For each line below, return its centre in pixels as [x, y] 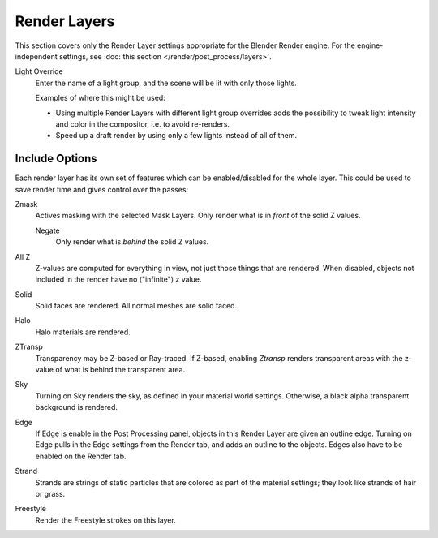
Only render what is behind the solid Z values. [132, 242]
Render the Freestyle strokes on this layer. [105, 520]
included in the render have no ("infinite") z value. [118, 279]
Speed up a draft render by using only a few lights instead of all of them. [176, 136]
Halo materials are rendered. [83, 332]
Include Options [56, 159]
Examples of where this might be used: [100, 98]
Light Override [39, 71]
